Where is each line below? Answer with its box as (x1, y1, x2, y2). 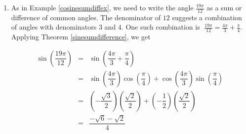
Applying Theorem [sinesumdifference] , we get (11, 32, 151, 42)
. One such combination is (121, 22, 200, 32)
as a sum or (206, 2, 242, 12)
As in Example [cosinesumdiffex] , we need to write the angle (11, 2, 194, 12)
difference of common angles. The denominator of (11, 12, 161, 22)
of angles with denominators (11, 22, 97, 32)
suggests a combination (172, 12, 242, 22)
